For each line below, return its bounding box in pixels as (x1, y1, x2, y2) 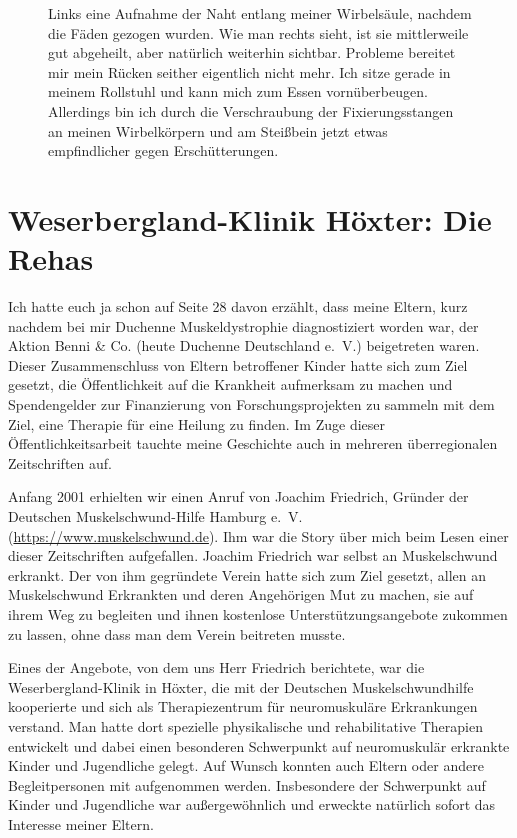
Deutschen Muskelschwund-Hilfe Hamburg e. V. (8, 506, 303, 526)
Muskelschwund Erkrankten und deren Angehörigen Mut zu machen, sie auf (8, 584, 474, 605)
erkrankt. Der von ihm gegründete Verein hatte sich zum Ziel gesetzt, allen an (8, 564, 487, 585)
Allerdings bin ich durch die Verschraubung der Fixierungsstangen (48, 100, 454, 121)
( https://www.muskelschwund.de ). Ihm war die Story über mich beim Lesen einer (8, 525, 509, 546)
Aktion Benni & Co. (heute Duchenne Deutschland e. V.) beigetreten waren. (8, 335, 480, 356)
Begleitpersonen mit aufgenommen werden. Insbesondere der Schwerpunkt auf (8, 774, 486, 795)
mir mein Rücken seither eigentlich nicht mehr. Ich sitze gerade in (48, 61, 451, 82)
